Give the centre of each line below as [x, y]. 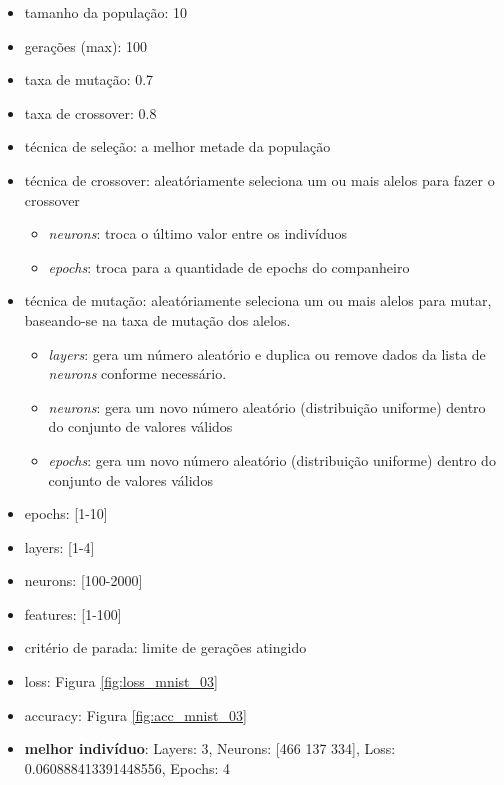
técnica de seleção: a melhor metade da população [177, 146]
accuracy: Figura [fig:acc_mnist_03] [135, 714]
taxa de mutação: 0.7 [89, 79]
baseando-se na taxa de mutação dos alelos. [157, 319]
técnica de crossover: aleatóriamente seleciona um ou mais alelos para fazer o [259, 179]
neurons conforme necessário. [137, 373]
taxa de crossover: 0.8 [90, 112]
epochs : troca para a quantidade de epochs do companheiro [229, 266]
